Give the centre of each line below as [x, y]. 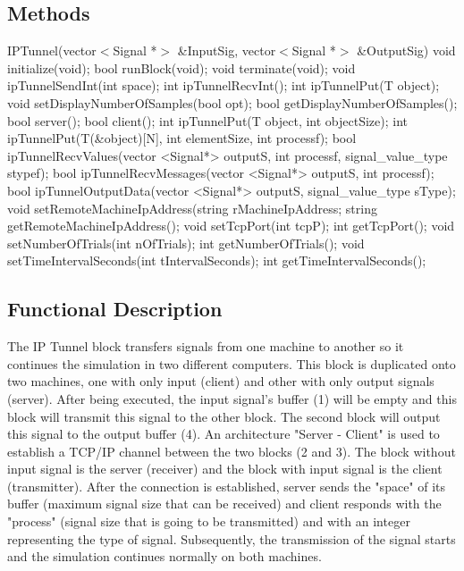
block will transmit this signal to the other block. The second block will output [224, 416]
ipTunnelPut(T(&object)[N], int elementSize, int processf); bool [182, 138]
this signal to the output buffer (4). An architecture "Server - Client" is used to [224, 434]
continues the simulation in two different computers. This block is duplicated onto [232, 363]
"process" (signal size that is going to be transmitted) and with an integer [209, 521]
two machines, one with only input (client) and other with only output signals [221, 381]
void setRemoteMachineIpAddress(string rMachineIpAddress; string [192, 208]
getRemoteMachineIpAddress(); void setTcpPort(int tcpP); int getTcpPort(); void [231, 226]
